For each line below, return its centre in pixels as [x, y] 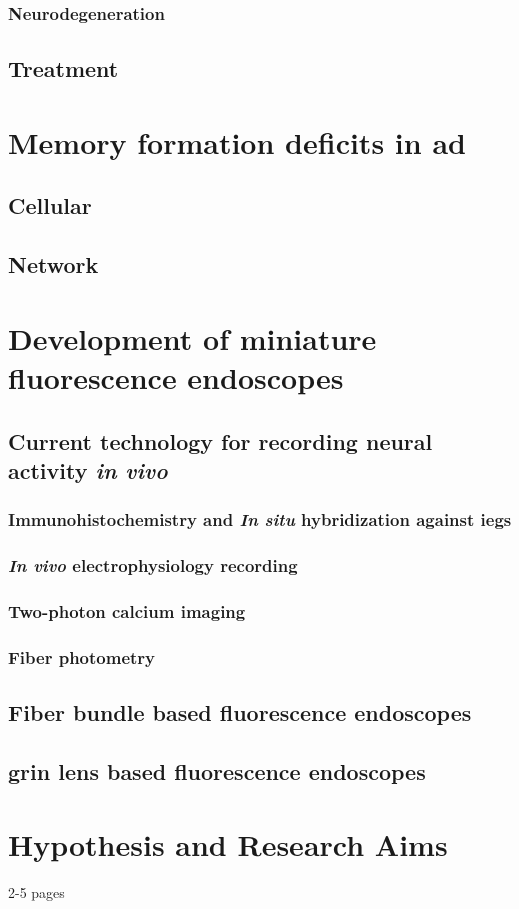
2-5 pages [36, 892]
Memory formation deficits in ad [237, 141]
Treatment [63, 68]
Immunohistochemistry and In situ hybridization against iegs [260, 519]
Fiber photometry [82, 656]
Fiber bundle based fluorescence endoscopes [240, 712]
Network [53, 264]
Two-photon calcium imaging [127, 610]
